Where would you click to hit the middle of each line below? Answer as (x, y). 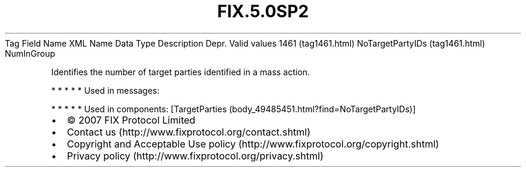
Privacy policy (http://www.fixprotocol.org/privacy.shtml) (195, 156)
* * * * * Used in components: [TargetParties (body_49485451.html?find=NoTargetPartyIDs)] (234, 109)
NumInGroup (30, 53)
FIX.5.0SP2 (263, 11)
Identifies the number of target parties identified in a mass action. (181, 72)
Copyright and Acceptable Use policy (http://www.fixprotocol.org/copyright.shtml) (253, 144)
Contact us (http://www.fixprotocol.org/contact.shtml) (189, 132)
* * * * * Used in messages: (105, 90)
